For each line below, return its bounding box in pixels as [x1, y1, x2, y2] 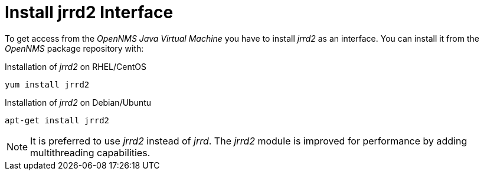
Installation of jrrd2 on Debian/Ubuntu [5, 97, 152, 107]
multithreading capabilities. [30, 146, 151, 159]
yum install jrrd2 [5, 79, 90, 89]
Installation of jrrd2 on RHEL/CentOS [5, 61, 146, 72]
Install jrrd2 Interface [5, 2, 174, 22]
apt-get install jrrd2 [5, 115, 110, 125]
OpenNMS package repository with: [5, 43, 144, 53]
